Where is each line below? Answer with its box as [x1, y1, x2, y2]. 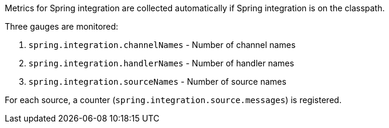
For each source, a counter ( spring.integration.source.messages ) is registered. [5, 95, 342, 105]
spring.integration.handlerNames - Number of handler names [28, 58, 294, 68]
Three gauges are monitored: [5, 21, 119, 31]
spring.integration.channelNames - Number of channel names [28, 40, 296, 50]
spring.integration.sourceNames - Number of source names [28, 76, 286, 87]
